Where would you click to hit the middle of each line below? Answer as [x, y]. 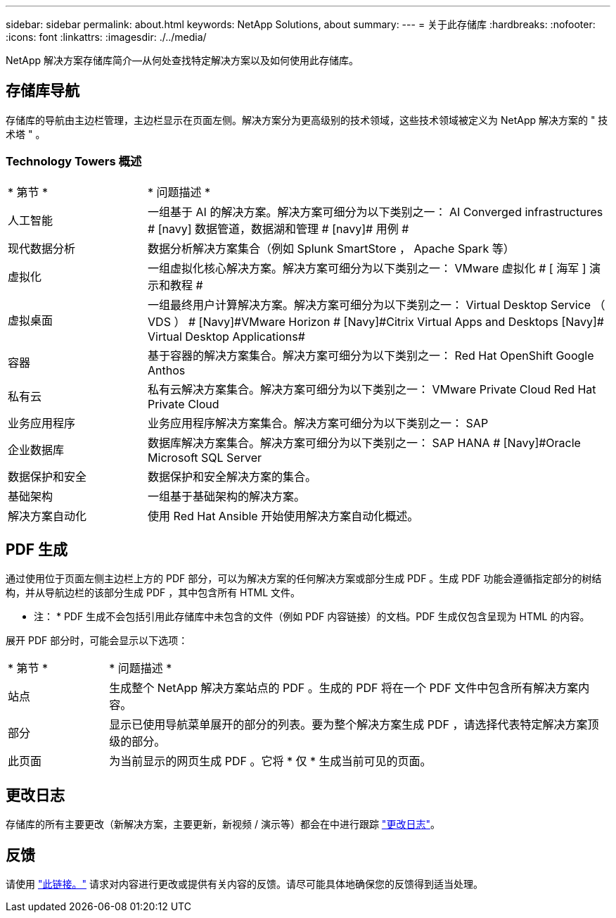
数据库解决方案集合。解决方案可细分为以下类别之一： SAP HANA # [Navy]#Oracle [364, 442]
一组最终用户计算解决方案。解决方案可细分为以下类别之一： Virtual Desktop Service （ [377, 304]
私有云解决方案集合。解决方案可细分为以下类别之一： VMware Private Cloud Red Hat [372, 389]
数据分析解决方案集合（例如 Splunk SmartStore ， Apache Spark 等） [331, 248]
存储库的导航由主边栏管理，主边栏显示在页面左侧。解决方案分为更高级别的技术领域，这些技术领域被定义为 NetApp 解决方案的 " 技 [307, 120]
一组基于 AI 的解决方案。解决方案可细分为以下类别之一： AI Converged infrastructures [376, 212]
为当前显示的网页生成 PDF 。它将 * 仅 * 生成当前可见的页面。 [270, 761]
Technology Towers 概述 [74, 162]
